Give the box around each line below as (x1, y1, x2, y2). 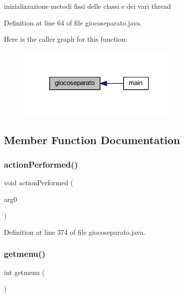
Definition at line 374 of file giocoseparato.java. (4, 226, 146, 237)
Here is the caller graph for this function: (4, 34, 128, 44)
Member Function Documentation (4, 132, 181, 148)
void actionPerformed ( (4, 177, 74, 187)
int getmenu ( (4, 267, 45, 277)
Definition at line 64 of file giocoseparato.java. (4, 17, 142, 27)
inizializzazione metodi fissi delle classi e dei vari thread (4, 1, 171, 11)
